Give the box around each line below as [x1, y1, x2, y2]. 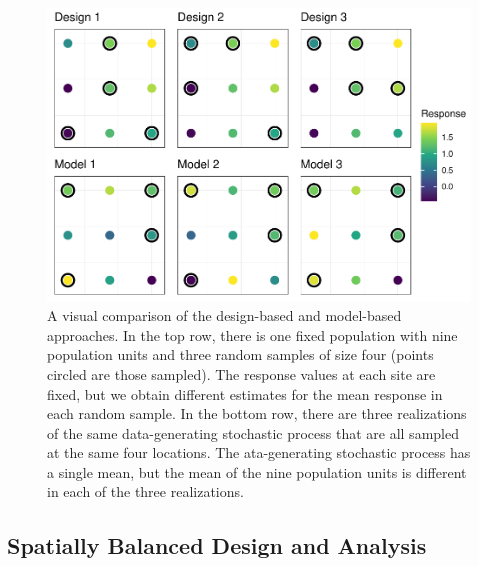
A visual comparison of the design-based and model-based [47, 305, 402, 326]
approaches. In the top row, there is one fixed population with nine [47, 324, 458, 345]
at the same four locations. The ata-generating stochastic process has [47, 442, 471, 463]
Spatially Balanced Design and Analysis [7, 530, 427, 561]
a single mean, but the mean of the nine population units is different [47, 461, 467, 482]
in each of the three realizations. [47, 481, 244, 502]
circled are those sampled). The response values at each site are [47, 363, 436, 384]
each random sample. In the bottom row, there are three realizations [47, 403, 467, 424]
